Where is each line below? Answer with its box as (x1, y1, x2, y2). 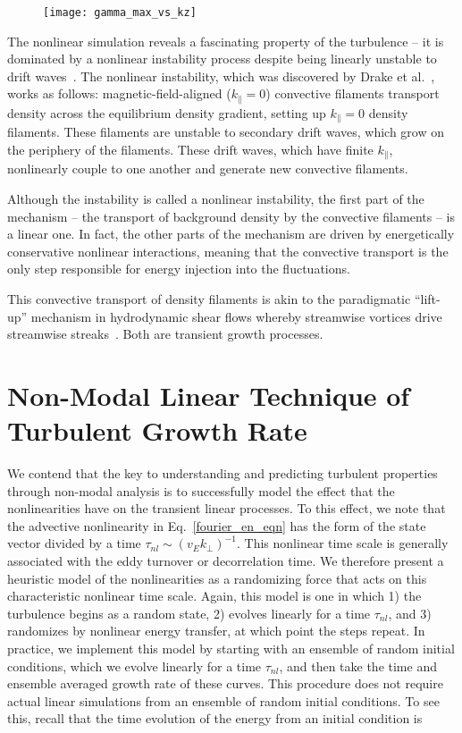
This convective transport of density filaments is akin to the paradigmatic (7, 289, 411, 308)
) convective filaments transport (265, 84, 440, 103)
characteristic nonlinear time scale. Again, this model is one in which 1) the (7, 586, 422, 605)
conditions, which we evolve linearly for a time (7, 656, 262, 675)
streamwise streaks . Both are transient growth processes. (7, 324, 323, 343)
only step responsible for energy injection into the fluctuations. (7, 259, 350, 278)
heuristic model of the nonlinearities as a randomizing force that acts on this (7, 569, 427, 587)
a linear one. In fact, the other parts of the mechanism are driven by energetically (7, 224, 455, 243)
